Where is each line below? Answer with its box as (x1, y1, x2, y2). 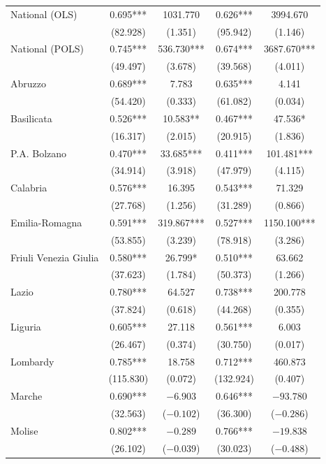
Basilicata (10, 110, 52, 125)
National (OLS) (10, 6, 77, 21)
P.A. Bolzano (10, 145, 67, 160)
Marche (10, 389, 43, 403)
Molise (10, 423, 38, 437)
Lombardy (10, 354, 54, 368)
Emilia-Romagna (10, 215, 82, 229)
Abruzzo (10, 76, 46, 91)
